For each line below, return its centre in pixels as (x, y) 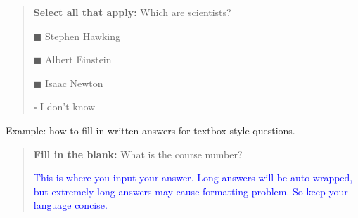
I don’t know (68, 107)
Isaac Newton (74, 83)
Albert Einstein (78, 59)
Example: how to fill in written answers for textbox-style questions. (151, 130)
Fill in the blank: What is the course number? (138, 154)
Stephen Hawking (83, 36)
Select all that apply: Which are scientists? (132, 12)
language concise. (70, 205)
